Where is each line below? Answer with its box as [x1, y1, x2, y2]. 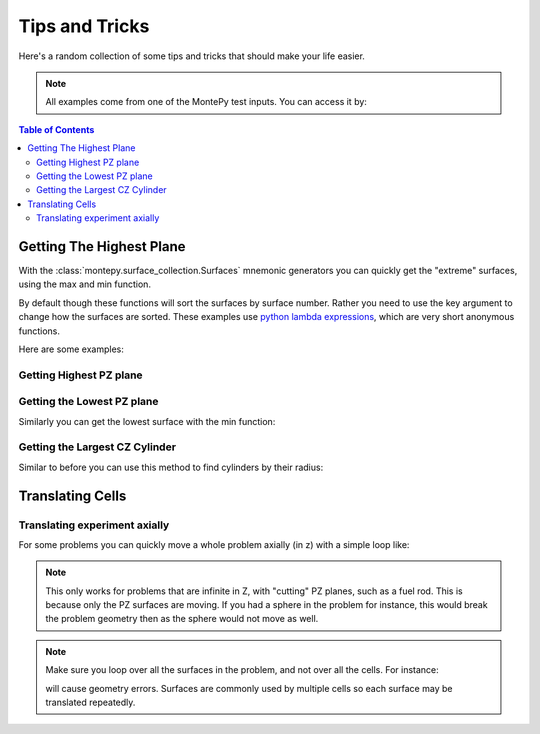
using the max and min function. [18, 278, 152, 290]
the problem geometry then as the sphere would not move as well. [45, 613, 319, 625]
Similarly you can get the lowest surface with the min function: [18, 415, 276, 427]
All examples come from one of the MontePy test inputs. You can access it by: [45, 96, 367, 108]
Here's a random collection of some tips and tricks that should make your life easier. [18, 50, 365, 62]
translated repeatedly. [45, 696, 136, 709]
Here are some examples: [18, 343, 125, 355]
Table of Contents [18, 123, 95, 135]
